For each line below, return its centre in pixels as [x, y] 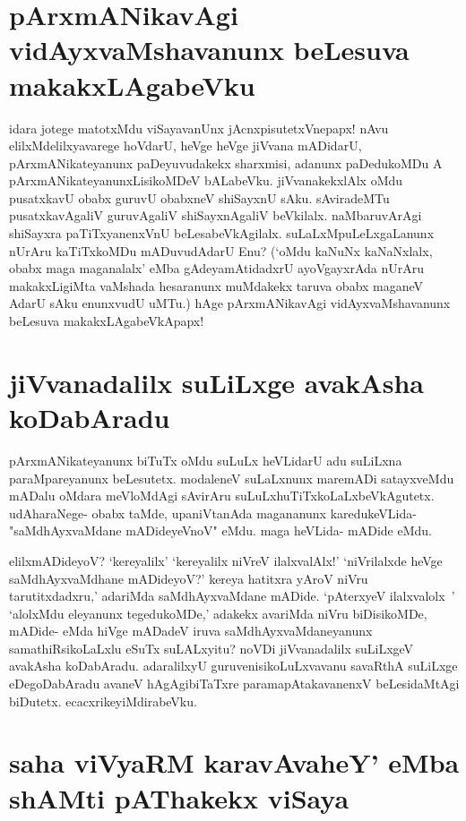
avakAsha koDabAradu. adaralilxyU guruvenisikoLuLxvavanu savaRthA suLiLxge [233, 666]
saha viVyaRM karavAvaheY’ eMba [234, 762]
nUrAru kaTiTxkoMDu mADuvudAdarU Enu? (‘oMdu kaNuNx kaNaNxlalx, [221, 250]
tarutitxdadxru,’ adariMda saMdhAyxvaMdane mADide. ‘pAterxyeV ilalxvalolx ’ [232, 596]
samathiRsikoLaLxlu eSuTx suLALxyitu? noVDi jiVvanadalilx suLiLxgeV [211, 648]
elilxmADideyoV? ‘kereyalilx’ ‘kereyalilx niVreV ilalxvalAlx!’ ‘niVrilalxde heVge [226, 560]
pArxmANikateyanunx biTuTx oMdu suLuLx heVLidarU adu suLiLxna [206, 460]
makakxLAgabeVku [132, 85]
